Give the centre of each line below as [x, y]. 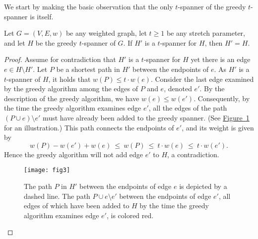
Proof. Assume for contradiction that [60, 59]
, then [214, 42]
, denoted [178, 89]
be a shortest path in [88, 69]
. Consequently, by [222, 98]
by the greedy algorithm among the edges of [71, 89]
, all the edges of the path [188, 108]
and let [15, 42]
